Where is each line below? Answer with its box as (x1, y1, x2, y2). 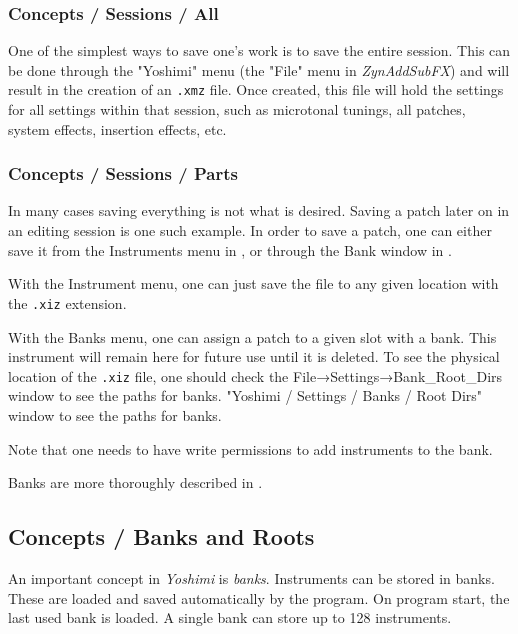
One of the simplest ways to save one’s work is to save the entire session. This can (8, 40, 511, 61)
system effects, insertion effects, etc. (8, 118, 227, 139)
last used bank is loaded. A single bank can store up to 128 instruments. (8, 607, 452, 628)
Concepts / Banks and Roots (8, 521, 315, 552)
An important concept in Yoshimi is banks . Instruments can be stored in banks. (8, 567, 495, 588)
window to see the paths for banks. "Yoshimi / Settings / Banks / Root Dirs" (8, 385, 483, 406)
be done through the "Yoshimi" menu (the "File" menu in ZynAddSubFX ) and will (8, 59, 510, 80)
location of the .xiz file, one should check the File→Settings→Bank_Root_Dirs (8, 365, 503, 386)
